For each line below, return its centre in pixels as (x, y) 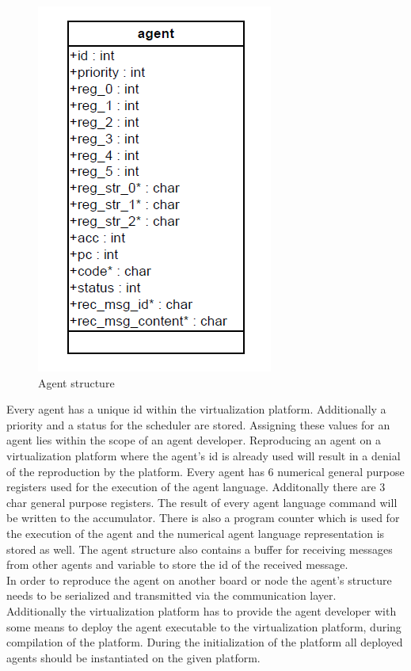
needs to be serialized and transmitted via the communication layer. (171, 595)
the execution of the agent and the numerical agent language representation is (196, 533)
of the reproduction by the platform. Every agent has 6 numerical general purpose (205, 471)
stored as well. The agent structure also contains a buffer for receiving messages (200, 549)
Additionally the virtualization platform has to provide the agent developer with (202, 610)
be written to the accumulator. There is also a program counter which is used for (203, 518)
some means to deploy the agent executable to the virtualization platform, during (204, 626)
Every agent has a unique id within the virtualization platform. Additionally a (196, 409)
